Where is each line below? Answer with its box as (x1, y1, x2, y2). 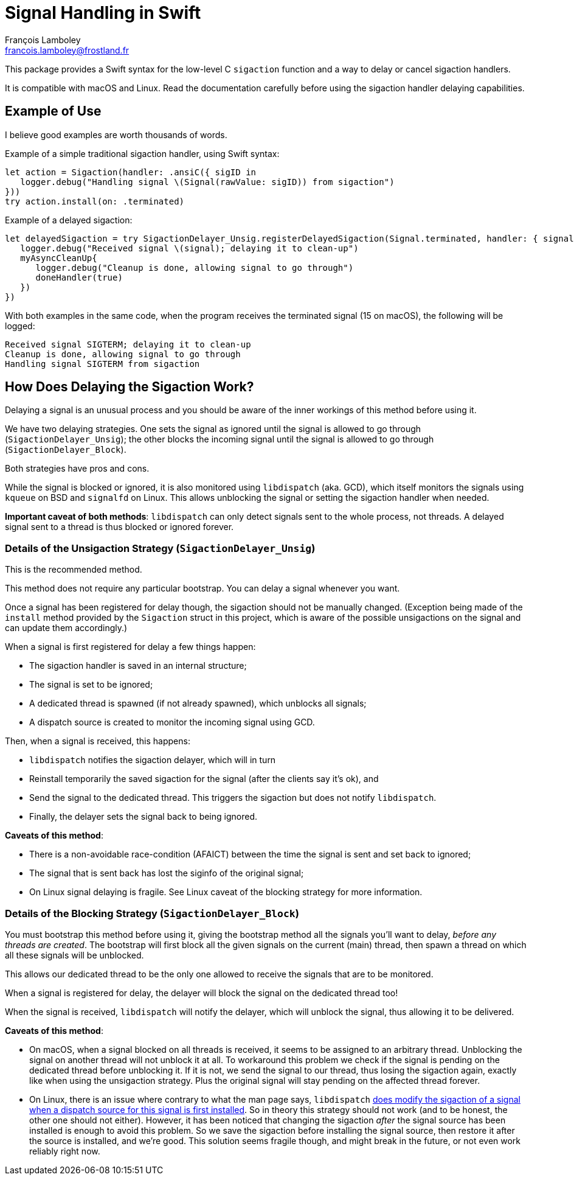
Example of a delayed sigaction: (5, 214, 133, 225)
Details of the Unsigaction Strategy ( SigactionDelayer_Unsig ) (5, 542, 316, 554)
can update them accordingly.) (5, 623, 128, 634)
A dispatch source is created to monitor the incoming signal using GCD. (29, 717, 315, 728)
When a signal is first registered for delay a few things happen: (5, 641, 256, 652)
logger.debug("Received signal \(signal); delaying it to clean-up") (20, 243, 359, 253)
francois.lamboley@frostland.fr (5, 44, 130, 55)
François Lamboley (5, 34, 81, 45)
